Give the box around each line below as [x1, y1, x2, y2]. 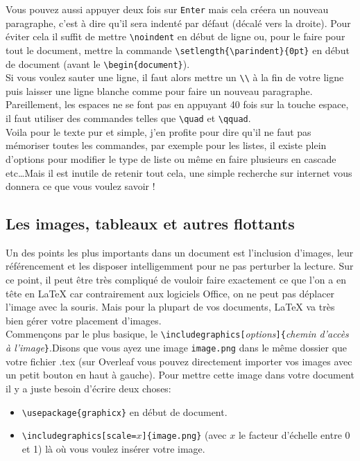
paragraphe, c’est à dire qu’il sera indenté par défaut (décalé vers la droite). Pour [6, 15, 351, 30]
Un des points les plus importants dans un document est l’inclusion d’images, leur [6, 245, 354, 259]
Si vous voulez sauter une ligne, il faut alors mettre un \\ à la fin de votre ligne [6, 70, 344, 85]
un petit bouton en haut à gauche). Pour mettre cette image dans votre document [6, 367, 354, 382]
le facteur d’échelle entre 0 [238, 428, 350, 442]
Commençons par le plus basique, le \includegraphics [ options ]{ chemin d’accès [6, 327, 349, 341]
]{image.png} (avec [142, 428, 227, 442]
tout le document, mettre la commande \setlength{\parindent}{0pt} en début [6, 42, 350, 57]
